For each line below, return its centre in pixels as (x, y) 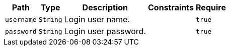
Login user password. (105, 31)
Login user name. (97, 19)
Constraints (171, 7)
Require (211, 7)
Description (105, 7)
